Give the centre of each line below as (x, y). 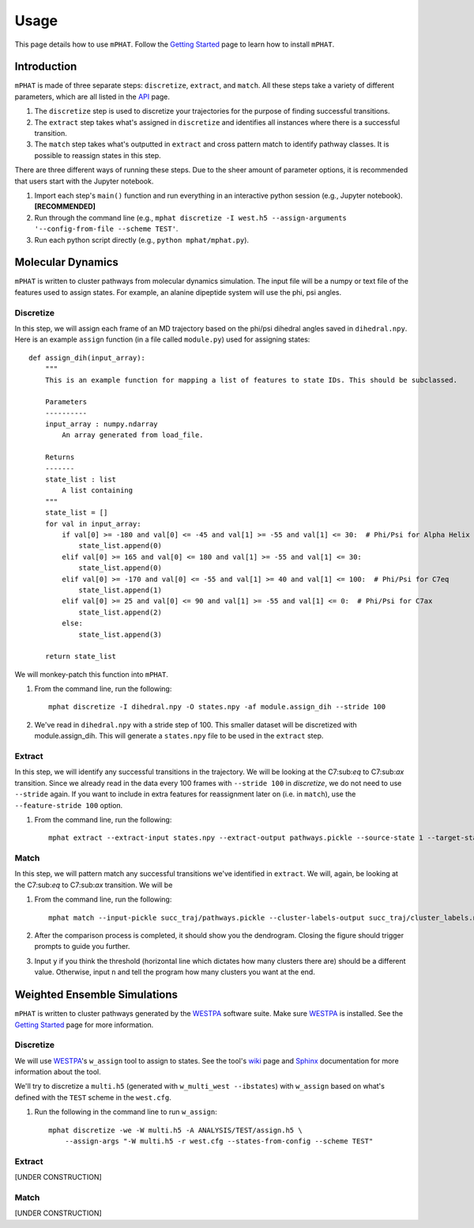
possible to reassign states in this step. (98, 155)
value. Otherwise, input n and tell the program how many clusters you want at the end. (175, 972)
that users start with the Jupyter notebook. (84, 181)
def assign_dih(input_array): (87, 357)
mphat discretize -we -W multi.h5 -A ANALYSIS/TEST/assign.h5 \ (176, 1130)
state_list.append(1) (120, 590)
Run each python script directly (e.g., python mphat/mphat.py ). (141, 240)
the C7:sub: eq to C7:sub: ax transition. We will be (94, 885)
